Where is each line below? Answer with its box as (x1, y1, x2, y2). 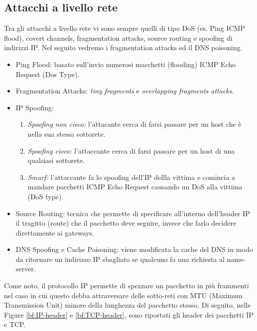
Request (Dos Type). (15, 69, 80, 79)
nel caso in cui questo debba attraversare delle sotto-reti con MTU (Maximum (4, 290, 243, 300)
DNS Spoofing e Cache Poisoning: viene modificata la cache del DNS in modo (15, 244, 253, 254)
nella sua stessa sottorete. (27, 128, 106, 139)
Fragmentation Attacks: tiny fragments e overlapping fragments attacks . (15, 85, 234, 96)
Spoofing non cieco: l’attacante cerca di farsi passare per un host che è (27, 119, 242, 129)
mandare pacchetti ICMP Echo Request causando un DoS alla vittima (27, 181, 243, 192)
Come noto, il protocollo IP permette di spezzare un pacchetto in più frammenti (4, 280, 249, 291)
